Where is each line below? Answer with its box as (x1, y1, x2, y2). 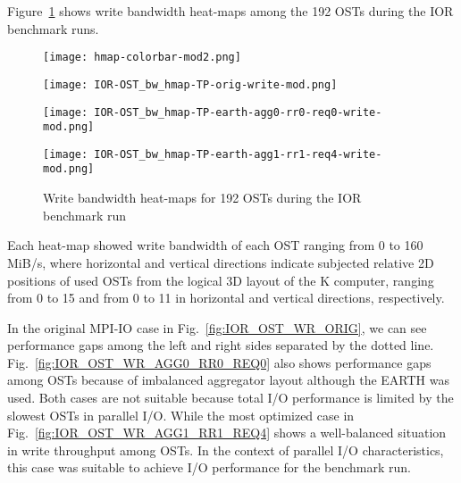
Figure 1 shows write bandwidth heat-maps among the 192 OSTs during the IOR (7, 2, 454, 20)
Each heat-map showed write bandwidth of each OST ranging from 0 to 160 (7, 236, 423, 254)
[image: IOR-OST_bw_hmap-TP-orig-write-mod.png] (43, 78, 338, 91)
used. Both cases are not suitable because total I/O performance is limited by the (7, 388, 454, 407)
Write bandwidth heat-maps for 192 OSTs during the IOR (43, 188, 362, 207)
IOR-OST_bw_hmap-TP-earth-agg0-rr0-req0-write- (94, 105, 382, 119)
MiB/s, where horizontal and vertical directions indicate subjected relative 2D (7, 253, 434, 271)
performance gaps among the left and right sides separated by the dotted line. (7, 336, 434, 354)
